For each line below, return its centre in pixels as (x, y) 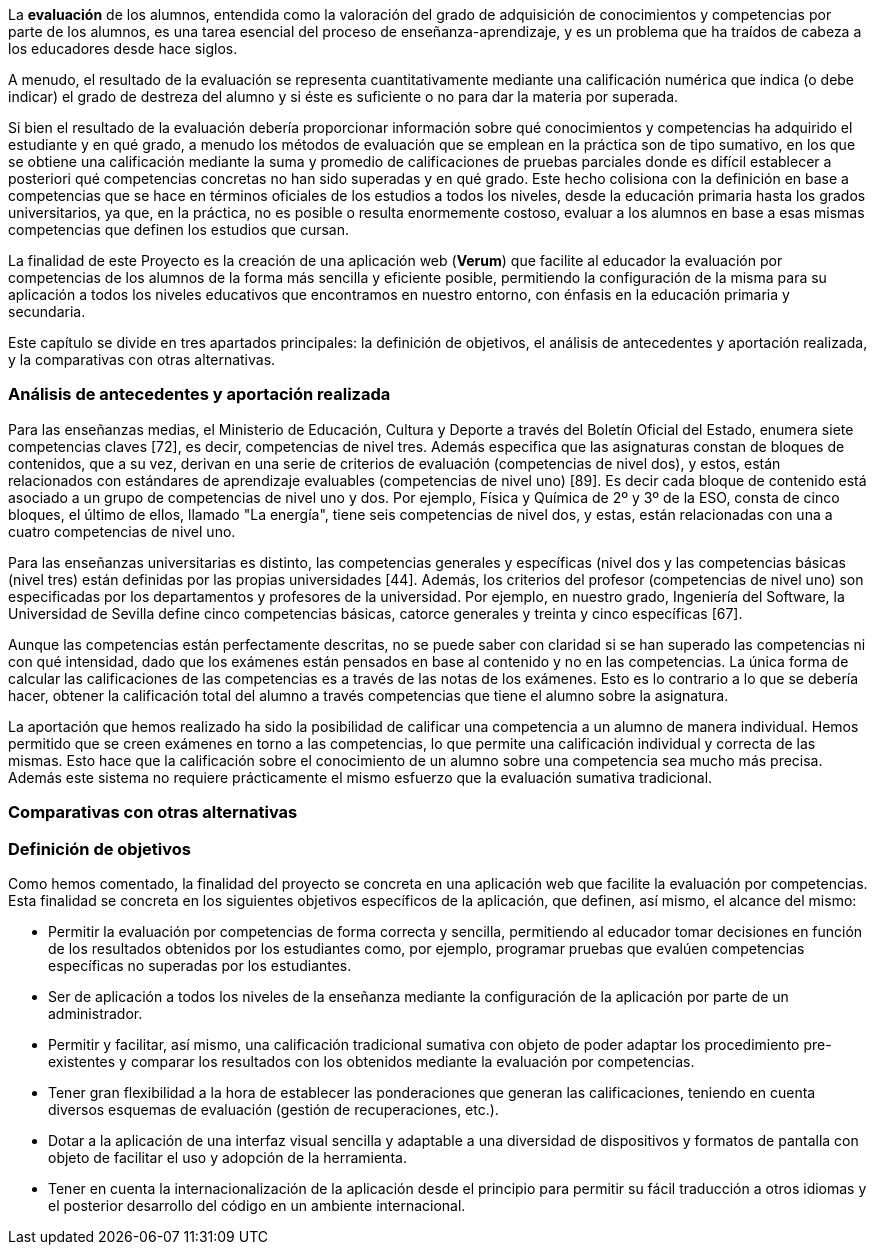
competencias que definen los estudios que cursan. (179, 229)
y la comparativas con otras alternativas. (142, 359)
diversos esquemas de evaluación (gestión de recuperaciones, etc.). (273, 1109)
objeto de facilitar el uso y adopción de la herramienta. (227, 1157)
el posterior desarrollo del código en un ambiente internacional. (257, 1205)
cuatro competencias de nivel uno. (122, 531)
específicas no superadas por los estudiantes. (200, 965)
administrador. (95, 1013)
